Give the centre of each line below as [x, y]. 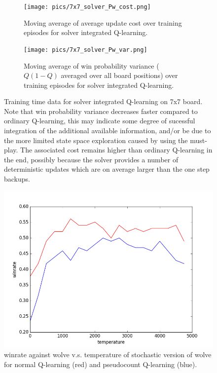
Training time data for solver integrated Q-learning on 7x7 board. [103, 101]
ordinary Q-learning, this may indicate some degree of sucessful [100, 121]
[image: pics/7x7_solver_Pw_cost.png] [87, 7]
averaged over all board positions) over [119, 75]
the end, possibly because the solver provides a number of [91, 159]
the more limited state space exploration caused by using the [96, 140]
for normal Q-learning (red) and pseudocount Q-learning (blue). [101, 364]
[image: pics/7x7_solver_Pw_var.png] [86, 50]
